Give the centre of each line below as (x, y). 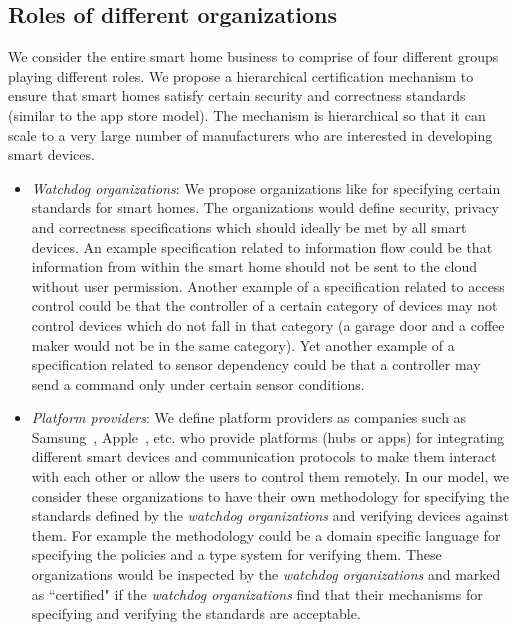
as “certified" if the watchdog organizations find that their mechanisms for (257, 593)
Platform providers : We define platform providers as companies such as (249, 417)
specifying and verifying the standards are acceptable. (196, 613)
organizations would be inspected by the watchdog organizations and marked (266, 574)
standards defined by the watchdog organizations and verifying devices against (270, 515)
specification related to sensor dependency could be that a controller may (256, 364)
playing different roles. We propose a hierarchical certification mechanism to (241, 75)
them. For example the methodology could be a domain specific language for (266, 534)
